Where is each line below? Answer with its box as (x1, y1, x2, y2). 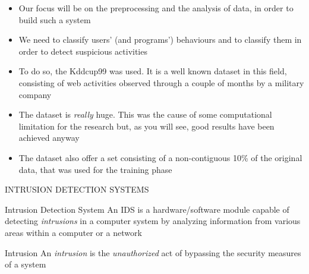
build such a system (18, 13, 91, 26)
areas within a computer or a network (5, 226, 142, 238)
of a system (5, 258, 46, 270)
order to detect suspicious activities (18, 45, 147, 57)
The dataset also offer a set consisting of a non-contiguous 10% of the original (18, 151, 302, 163)
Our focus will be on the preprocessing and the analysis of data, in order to (18, 2, 294, 14)
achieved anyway (18, 131, 80, 144)
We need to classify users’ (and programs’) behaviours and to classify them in (18, 33, 302, 46)
